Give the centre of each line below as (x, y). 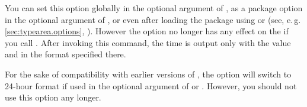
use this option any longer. (53, 97)
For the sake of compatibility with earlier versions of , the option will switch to (148, 74)
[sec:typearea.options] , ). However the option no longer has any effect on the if (147, 31)
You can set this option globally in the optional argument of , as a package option (154, 8)
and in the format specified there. (65, 54)
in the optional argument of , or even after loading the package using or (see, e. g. (153, 19)
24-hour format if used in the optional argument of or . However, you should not (151, 85)
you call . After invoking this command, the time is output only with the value (148, 42)
